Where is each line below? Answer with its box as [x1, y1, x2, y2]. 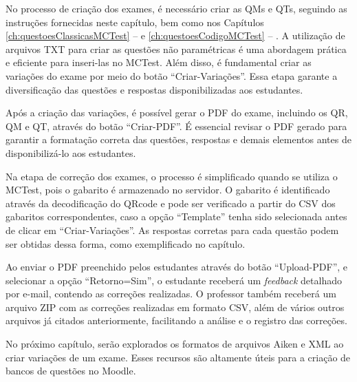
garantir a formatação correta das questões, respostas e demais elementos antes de [6, 132, 351, 147]
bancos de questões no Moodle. [6, 363, 136, 378]
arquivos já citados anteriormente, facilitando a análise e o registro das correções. [6, 313, 347, 328]
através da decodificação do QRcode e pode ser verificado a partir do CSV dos [6, 195, 336, 210]
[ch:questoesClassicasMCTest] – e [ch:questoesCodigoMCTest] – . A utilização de [6, 28, 345, 43]
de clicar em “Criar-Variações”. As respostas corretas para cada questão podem [6, 222, 339, 237]
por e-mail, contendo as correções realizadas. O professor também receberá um [6, 286, 336, 301]
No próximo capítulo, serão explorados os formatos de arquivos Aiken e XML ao [6, 337, 344, 351]
